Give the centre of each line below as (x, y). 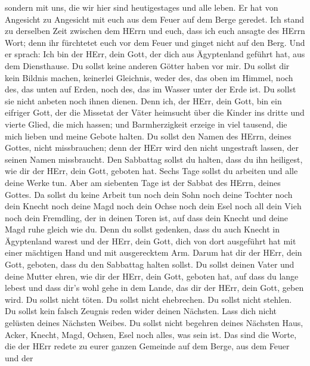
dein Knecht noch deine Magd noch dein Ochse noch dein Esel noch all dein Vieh (153, 206)
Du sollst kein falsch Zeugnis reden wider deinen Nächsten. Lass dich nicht (141, 311)
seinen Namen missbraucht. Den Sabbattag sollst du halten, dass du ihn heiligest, (154, 159)
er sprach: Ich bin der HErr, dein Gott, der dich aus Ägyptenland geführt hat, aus (155, 54)
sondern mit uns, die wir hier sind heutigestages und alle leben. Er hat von (142, 7)
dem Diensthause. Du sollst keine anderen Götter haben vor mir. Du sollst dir (147, 65)
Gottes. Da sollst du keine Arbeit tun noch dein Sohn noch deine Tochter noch (149, 194)
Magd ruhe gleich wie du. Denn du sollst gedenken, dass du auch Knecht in (142, 229)
